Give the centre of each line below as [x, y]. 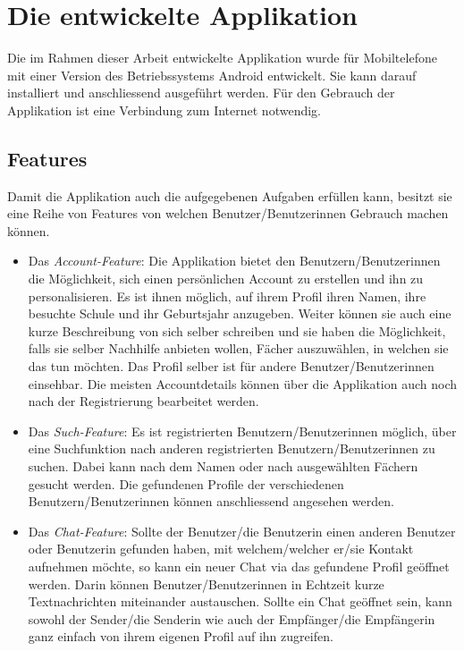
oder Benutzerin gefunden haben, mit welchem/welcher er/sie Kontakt [221, 549]
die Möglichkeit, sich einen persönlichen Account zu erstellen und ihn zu [226, 279]
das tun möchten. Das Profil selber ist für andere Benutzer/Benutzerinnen [231, 366]
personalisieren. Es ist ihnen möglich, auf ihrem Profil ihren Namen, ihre [227, 296]
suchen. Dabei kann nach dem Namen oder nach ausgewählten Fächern [223, 466]
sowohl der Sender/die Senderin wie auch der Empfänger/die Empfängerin [232, 618]
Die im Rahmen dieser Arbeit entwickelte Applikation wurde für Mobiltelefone [222, 58]
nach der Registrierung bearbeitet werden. [143, 401]
